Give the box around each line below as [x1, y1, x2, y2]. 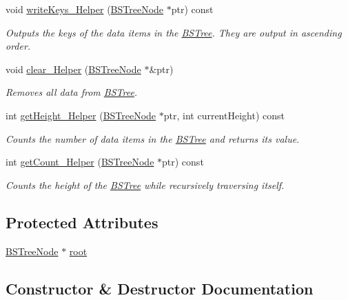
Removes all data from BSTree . [6, 85, 138, 99]
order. [6, 39, 31, 53]
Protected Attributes [6, 211, 158, 232]
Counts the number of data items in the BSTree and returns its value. [6, 131, 300, 146]
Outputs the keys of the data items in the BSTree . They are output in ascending [6, 25, 342, 39]
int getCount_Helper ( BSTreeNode [6, 154, 154, 169]
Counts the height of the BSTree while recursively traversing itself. [6, 177, 285, 192]
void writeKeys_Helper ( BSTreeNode [6, 2, 164, 16]
